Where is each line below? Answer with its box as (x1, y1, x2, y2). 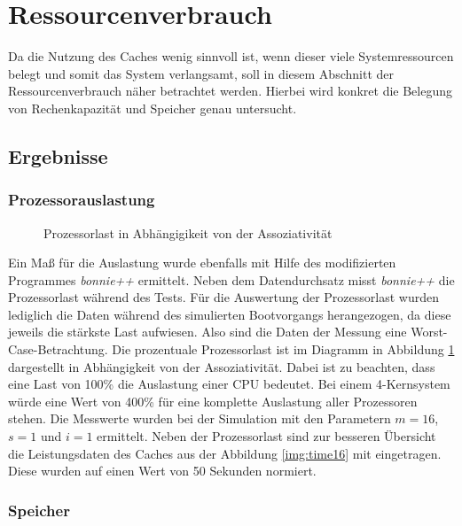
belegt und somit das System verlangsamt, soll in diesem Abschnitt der (8, 64, 394, 82)
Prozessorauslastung (8, 189, 155, 211)
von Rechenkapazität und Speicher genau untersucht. (8, 98, 297, 117)
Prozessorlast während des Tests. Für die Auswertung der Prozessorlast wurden (8, 288, 439, 306)
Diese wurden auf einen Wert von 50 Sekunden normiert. (8, 461, 317, 480)
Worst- (411, 322, 448, 341)
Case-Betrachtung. (8, 340, 108, 359)
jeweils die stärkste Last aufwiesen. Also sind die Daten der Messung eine (8, 322, 407, 341)
